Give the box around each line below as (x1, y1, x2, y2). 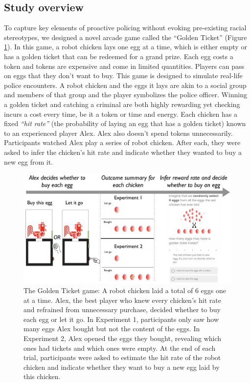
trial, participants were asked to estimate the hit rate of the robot (23, 352, 221, 362)
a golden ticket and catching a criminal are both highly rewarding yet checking (4, 99, 240, 109)
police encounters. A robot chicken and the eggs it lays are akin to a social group (4, 80, 247, 90)
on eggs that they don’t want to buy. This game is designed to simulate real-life (4, 70, 243, 81)
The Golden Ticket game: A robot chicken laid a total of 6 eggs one (23, 285, 226, 295)
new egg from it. (4, 156, 53, 167)
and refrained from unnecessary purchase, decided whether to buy (23, 304, 221, 315)
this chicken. (23, 371, 61, 382)
